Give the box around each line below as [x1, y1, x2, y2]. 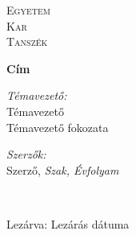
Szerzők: [6, 146, 46, 163]
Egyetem [6, 2, 50, 18]
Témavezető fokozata [6, 118, 109, 135]
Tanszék [6, 33, 48, 50]
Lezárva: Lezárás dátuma [6, 215, 130, 232]
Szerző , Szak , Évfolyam [6, 161, 119, 178]
